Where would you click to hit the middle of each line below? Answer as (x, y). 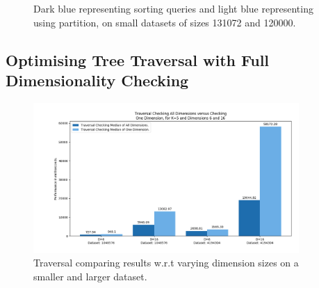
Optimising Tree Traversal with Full (138, 59)
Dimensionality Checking (97, 80)
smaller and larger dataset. (90, 276)
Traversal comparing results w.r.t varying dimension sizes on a (166, 263)
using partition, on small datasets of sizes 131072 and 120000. (165, 22)
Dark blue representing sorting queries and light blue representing (173, 8)
